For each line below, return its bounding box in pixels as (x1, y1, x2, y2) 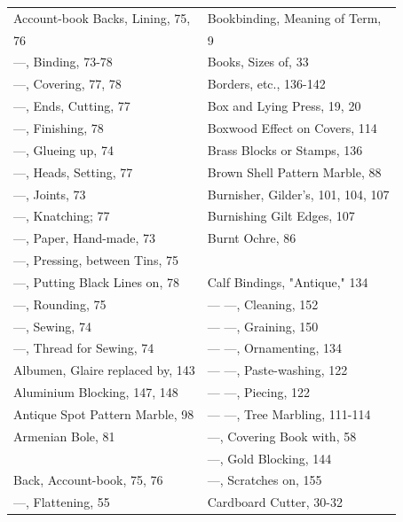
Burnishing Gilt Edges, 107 (207, 206, 355, 225)
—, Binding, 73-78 (13, 52, 113, 71)
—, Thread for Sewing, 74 (13, 339, 154, 357)
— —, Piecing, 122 (207, 383, 311, 401)
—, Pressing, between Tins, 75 (13, 251, 178, 269)
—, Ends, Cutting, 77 (13, 97, 130, 115)
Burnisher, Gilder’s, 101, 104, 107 (207, 184, 390, 203)
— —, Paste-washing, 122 (207, 361, 348, 379)
